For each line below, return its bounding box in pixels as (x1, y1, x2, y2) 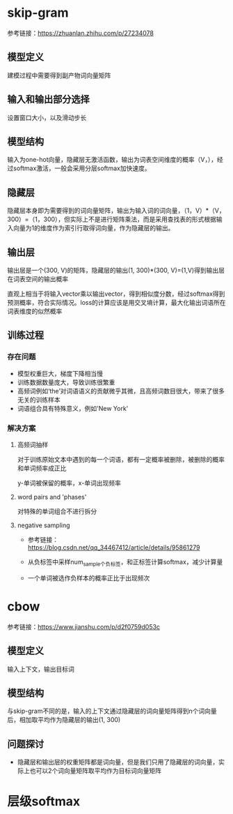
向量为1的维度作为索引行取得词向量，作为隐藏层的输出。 (13, 224, 175, 232)
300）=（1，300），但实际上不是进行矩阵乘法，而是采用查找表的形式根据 (7, 215, 217, 224)
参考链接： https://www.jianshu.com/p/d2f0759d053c (7, 622, 161, 631)
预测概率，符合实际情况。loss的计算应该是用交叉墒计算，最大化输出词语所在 (7, 299, 226, 306)
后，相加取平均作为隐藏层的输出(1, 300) (7, 716, 121, 724)
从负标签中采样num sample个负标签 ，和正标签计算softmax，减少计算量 (27, 557, 223, 568)
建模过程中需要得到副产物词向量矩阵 (7, 71, 111, 80)
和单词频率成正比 (17, 464, 67, 472)
